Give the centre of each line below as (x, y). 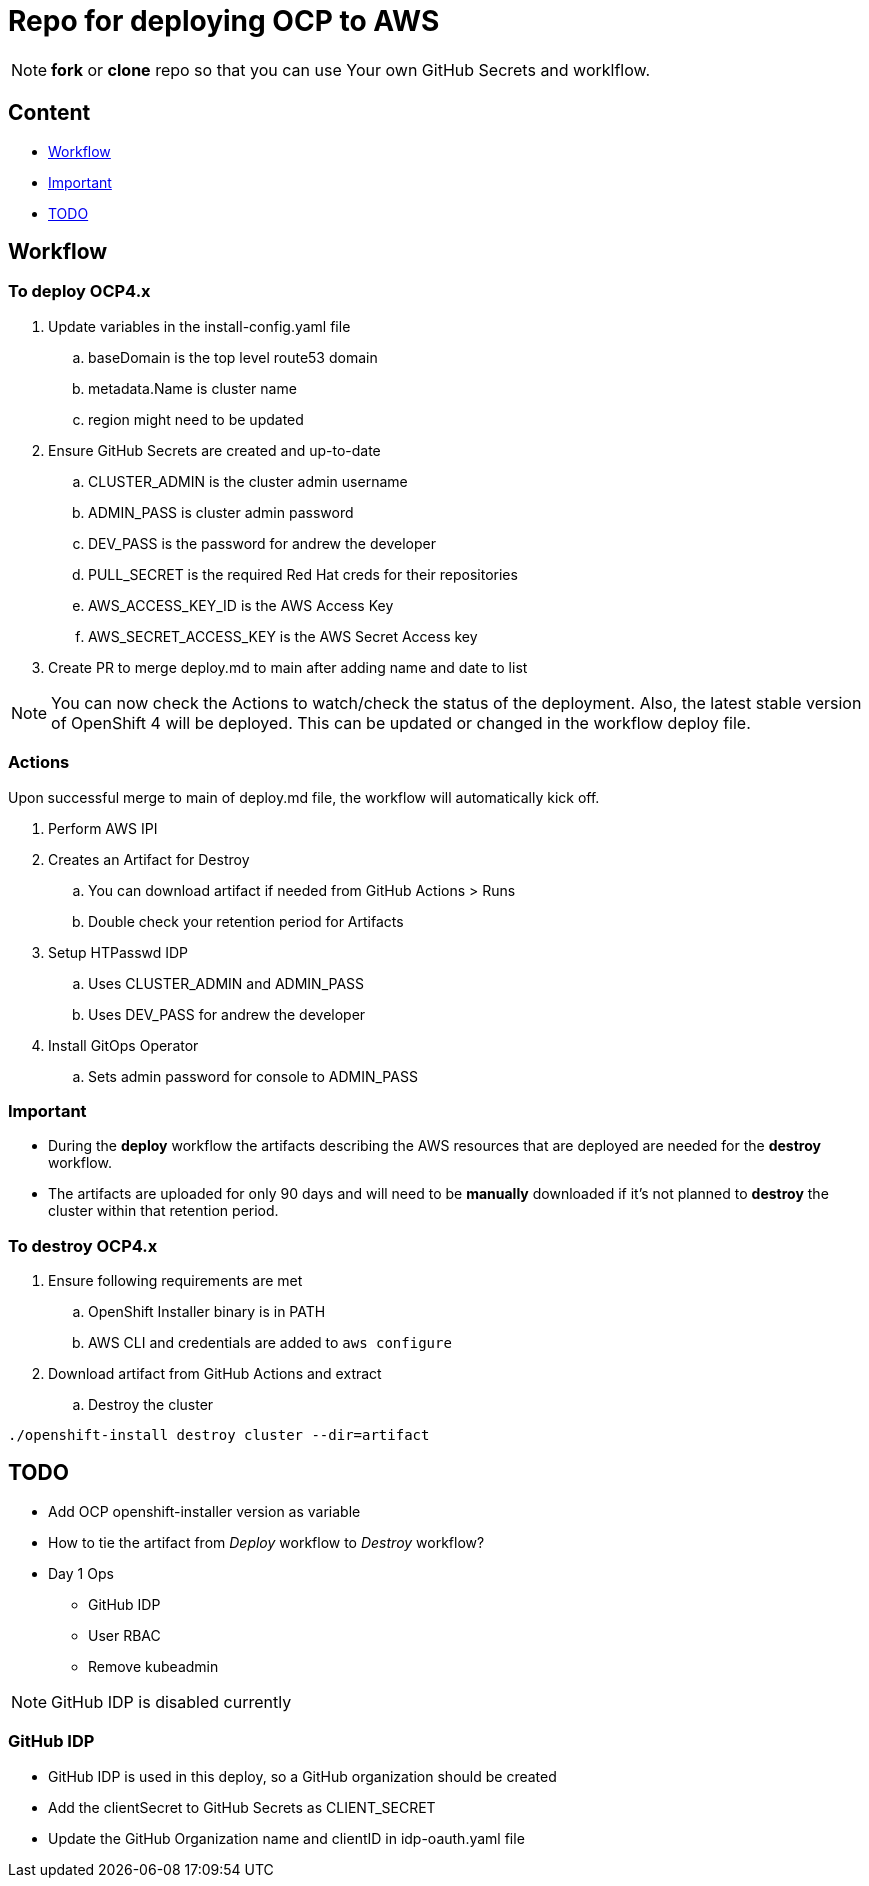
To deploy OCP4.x (79, 291)
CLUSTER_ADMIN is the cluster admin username (248, 481)
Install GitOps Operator (123, 1045)
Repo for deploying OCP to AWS (224, 21)
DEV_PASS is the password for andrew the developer (262, 543)
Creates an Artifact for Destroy (149, 859)
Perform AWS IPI (103, 828)
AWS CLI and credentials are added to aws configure (270, 1343)
